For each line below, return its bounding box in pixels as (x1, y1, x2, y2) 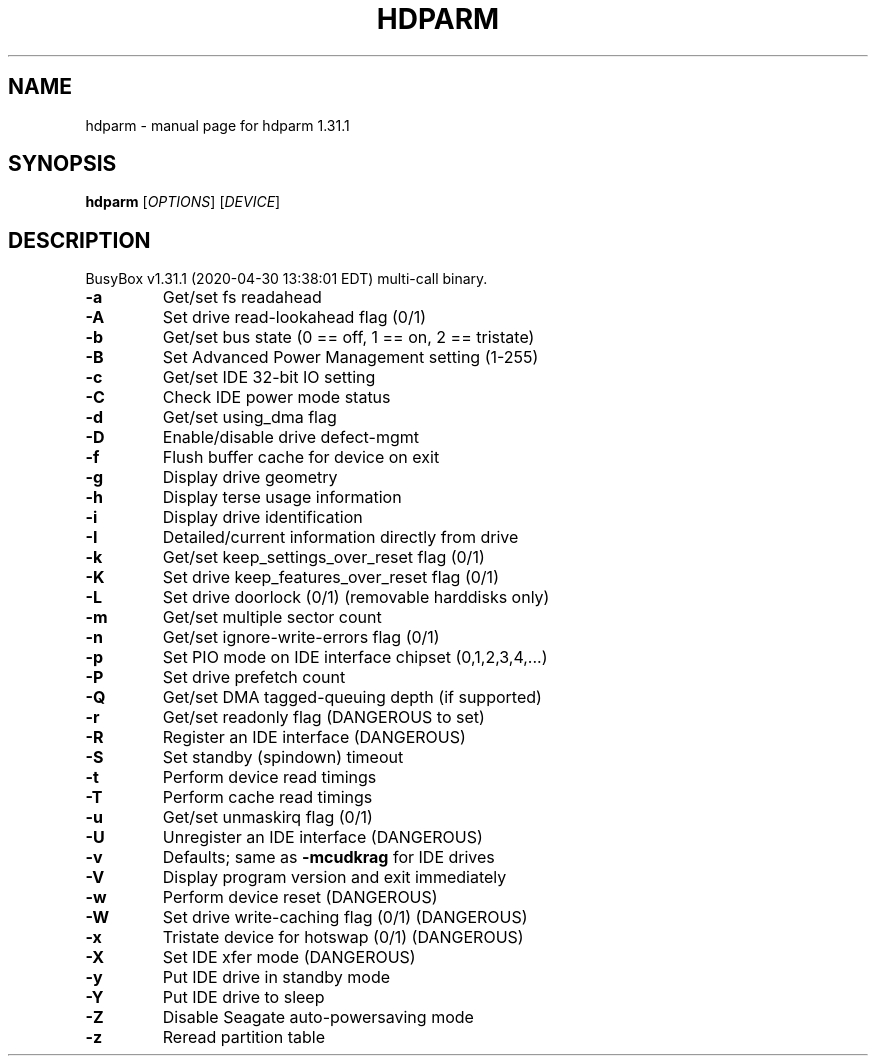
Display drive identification (162, 507, 363, 528)
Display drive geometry (162, 467, 338, 488)
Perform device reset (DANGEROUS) (162, 887, 438, 908)
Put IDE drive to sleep (162, 987, 325, 1008)
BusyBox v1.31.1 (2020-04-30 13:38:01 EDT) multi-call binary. (85, 270, 488, 288)
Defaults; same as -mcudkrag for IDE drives (162, 847, 495, 868)
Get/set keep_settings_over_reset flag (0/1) (162, 547, 485, 568)
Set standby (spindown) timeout (162, 747, 404, 768)
